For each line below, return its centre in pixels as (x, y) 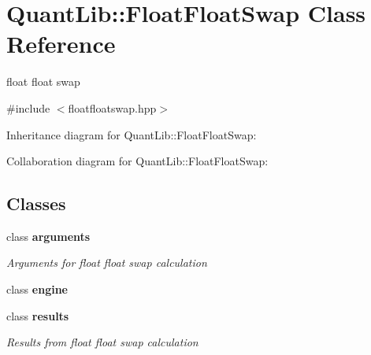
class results (38, 315)
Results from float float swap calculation (102, 342)
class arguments (48, 236)
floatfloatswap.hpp (112, 107)
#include (28, 107)
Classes (36, 203)
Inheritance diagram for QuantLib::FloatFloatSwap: (132, 134)
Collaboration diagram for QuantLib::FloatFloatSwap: (137, 161)
